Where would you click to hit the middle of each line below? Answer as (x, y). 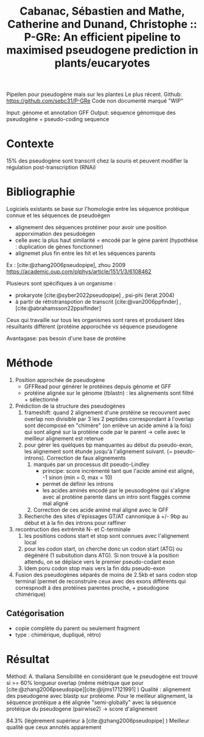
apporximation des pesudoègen (55, 234)
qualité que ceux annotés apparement (54, 727)
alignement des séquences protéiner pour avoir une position (91, 227)
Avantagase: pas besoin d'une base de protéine (66, 339)
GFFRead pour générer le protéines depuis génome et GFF (98, 387)
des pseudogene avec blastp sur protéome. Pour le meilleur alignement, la (100, 695)
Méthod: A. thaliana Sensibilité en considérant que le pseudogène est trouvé (102, 676)
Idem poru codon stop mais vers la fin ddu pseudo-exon (95, 568)
